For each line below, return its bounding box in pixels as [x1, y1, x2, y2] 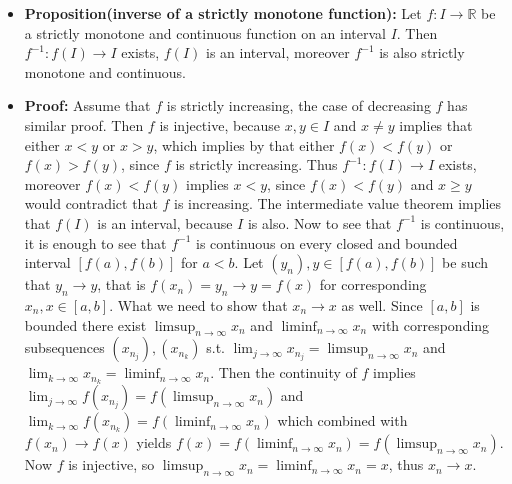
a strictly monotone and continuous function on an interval [24, 22, 386, 43]
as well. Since [341, 294, 423, 315]
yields [136, 432, 172, 453]
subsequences [24, 337, 105, 358]
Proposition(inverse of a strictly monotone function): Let [24, 3, 422, 23]
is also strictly [379, 42, 465, 63]
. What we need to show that [109, 294, 288, 315]
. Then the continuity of [210, 362, 357, 383]
